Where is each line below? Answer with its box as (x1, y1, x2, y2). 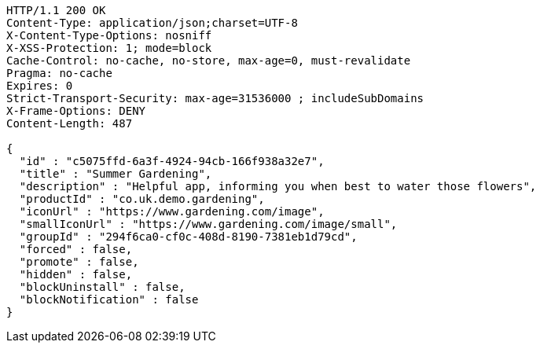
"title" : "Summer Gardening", (19, 167, 212, 180)
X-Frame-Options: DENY (6, 105, 146, 117)
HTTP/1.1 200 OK (6, 4, 106, 17)
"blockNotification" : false (19, 293, 199, 306)
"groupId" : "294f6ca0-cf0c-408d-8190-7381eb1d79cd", (19, 230, 358, 243)
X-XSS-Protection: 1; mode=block (6, 42, 212, 54)
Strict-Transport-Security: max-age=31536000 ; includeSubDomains (6, 92, 424, 105)
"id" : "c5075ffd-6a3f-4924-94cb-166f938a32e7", (19, 155, 325, 167)
